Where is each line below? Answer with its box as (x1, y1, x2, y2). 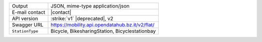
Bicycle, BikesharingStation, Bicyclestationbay (50, 28, 156, 34)
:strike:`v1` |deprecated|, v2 (50, 15, 114, 21)
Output (12, 3, 28, 9)
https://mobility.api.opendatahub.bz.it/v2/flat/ (50, 21, 155, 28)
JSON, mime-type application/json (50, 3, 130, 9)
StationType (12, 29, 38, 33)
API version (12, 15, 38, 21)
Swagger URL (12, 21, 44, 28)
